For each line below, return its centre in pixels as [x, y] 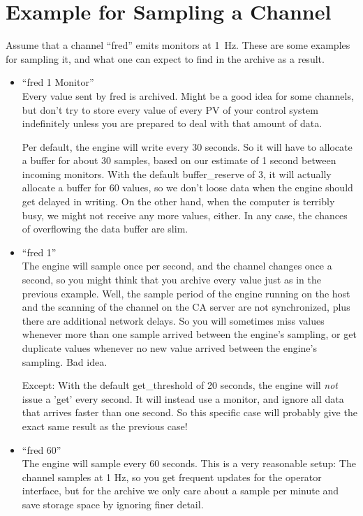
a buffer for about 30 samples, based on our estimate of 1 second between [179, 160]
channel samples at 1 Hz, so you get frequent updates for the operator [172, 477]
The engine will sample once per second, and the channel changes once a [177, 266]
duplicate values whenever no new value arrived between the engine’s [169, 348]
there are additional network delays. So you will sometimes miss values [173, 320]
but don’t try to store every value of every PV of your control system [170, 109]
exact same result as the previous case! [105, 426]
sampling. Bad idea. [65, 361]
